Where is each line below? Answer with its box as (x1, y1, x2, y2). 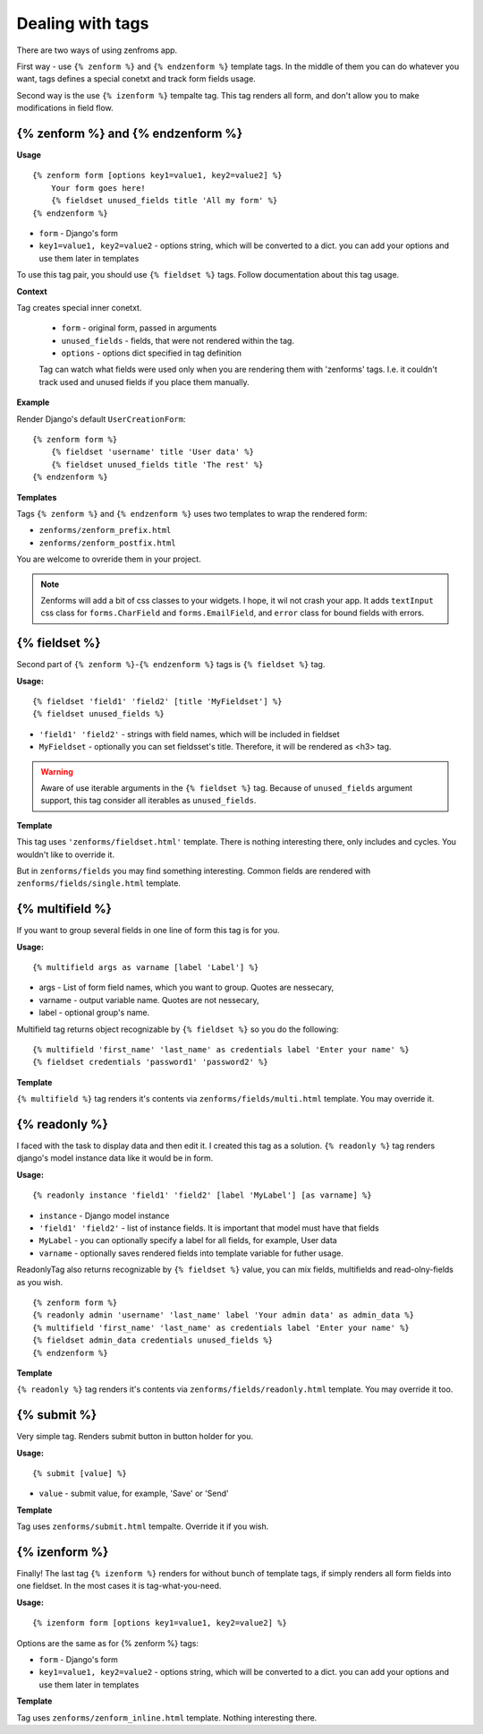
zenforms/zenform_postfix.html (38, 537, 176, 548)
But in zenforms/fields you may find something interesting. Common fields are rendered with (16, 865, 371, 876)
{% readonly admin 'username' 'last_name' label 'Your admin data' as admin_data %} (32, 1310, 415, 1320)
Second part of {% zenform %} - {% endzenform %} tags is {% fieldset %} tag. (16, 659, 326, 670)
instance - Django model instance (38, 1210, 170, 1221)
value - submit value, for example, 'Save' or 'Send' (38, 1488, 229, 1499)
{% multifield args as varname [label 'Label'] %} (32, 963, 259, 973)
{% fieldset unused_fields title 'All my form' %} (50, 195, 278, 206)
